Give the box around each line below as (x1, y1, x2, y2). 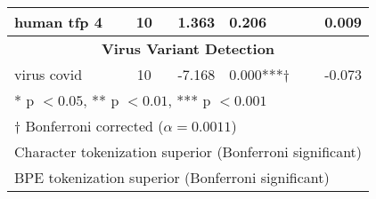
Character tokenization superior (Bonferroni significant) (14, 141, 363, 162)
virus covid (14, 64, 83, 84)
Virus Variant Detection (101, 38, 275, 59)
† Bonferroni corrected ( (14, 115, 164, 136)
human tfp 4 (14, 12, 102, 32)
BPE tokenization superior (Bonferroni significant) (14, 167, 330, 187)
